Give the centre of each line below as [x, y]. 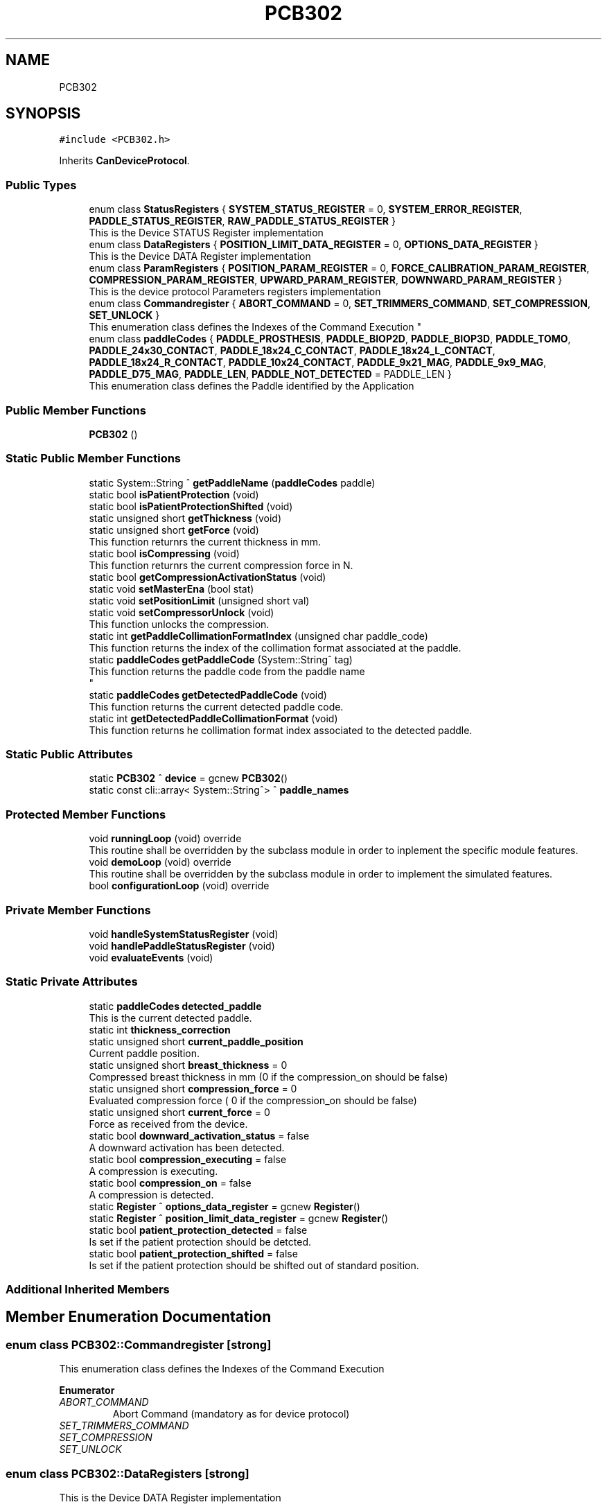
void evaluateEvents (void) [151, 957]
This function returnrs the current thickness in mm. [205, 541]
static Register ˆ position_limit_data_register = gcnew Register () [239, 1218]
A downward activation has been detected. [187, 1147]
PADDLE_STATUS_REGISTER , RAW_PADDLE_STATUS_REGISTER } [242, 221]
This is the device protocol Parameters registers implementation [235, 292]
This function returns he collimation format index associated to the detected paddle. [281, 730]
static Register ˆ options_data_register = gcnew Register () [225, 1206]
